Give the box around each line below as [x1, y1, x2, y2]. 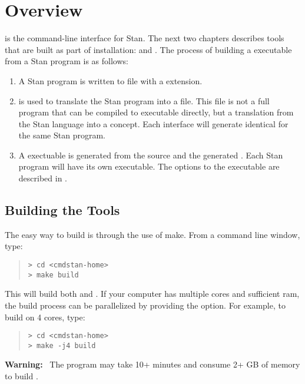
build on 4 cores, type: [5, 310, 85, 323]
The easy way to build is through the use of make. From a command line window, [5, 228, 300, 240]
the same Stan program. [18, 129, 105, 141]
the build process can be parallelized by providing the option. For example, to [5, 299, 286, 311]
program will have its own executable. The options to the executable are [18, 160, 280, 173]
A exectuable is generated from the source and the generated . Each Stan [18, 148, 283, 161]
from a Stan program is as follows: [5, 55, 128, 67]
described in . [18, 172, 67, 184]
